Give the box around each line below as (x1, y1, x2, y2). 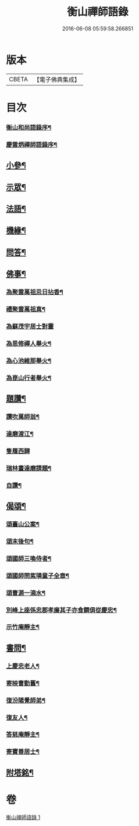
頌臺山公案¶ (6, 520, 40, 528)
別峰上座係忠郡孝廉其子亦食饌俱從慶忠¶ (6, 606, 117, 614)
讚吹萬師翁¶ (6, 412, 40, 421)
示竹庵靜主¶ (6, 623, 40, 631)
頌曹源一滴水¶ (6, 588, 45, 597)
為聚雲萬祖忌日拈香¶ (6, 288, 64, 296)
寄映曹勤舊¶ (6, 679, 40, 687)
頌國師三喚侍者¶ (6, 554, 52, 562)
